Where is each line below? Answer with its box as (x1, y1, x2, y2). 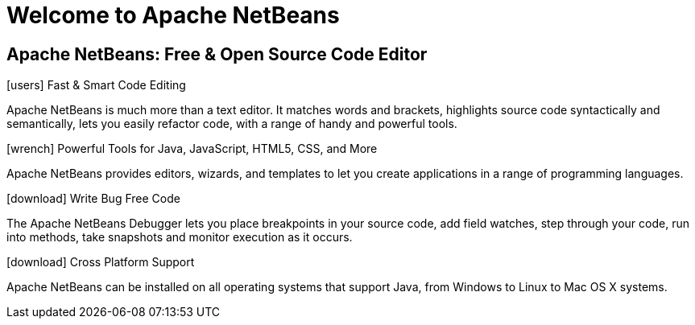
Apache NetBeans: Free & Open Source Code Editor (6, 43, 428, 64)
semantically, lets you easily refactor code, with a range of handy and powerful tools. (6, 117, 457, 131)
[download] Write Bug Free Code (6, 191, 180, 206)
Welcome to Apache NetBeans (6, 2, 340, 29)
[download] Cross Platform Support (6, 255, 195, 269)
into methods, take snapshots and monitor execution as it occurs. (6, 230, 353, 245)
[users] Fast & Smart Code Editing (6, 78, 186, 93)
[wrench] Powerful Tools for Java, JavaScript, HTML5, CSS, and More (6, 142, 378, 156)
